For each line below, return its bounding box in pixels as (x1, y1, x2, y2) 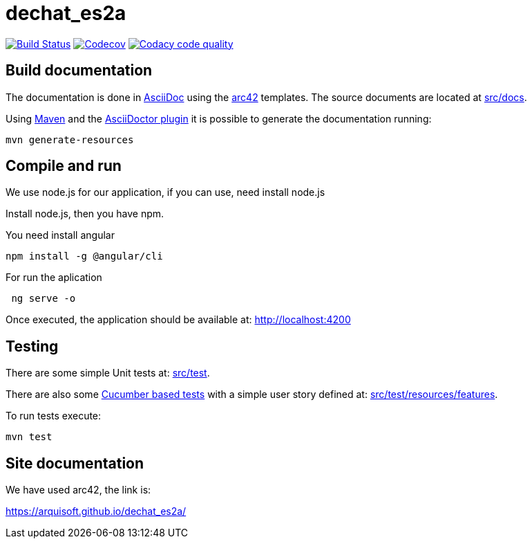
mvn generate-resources (6, 134, 134, 145)
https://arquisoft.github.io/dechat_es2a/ (6, 505, 187, 518)
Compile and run (6, 157, 122, 175)
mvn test (6, 431, 53, 443)
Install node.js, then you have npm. (6, 208, 164, 220)
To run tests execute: (6, 410, 102, 422)
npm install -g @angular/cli (6, 251, 163, 262)
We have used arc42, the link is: (6, 484, 151, 496)
